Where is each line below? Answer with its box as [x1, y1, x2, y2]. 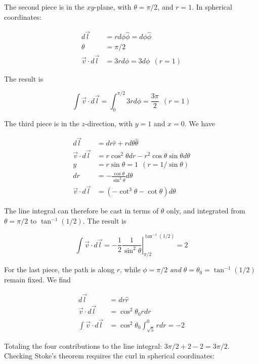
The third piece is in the [4, 118, 79, 128]
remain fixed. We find [4, 274, 71, 285]
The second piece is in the [4, 2, 84, 12]
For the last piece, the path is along [4, 264, 115, 275]
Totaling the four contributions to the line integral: [4, 340, 162, 351]
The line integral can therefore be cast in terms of [4, 205, 159, 216]
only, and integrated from [166, 205, 245, 216]
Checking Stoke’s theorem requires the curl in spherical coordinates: [4, 350, 214, 361]
